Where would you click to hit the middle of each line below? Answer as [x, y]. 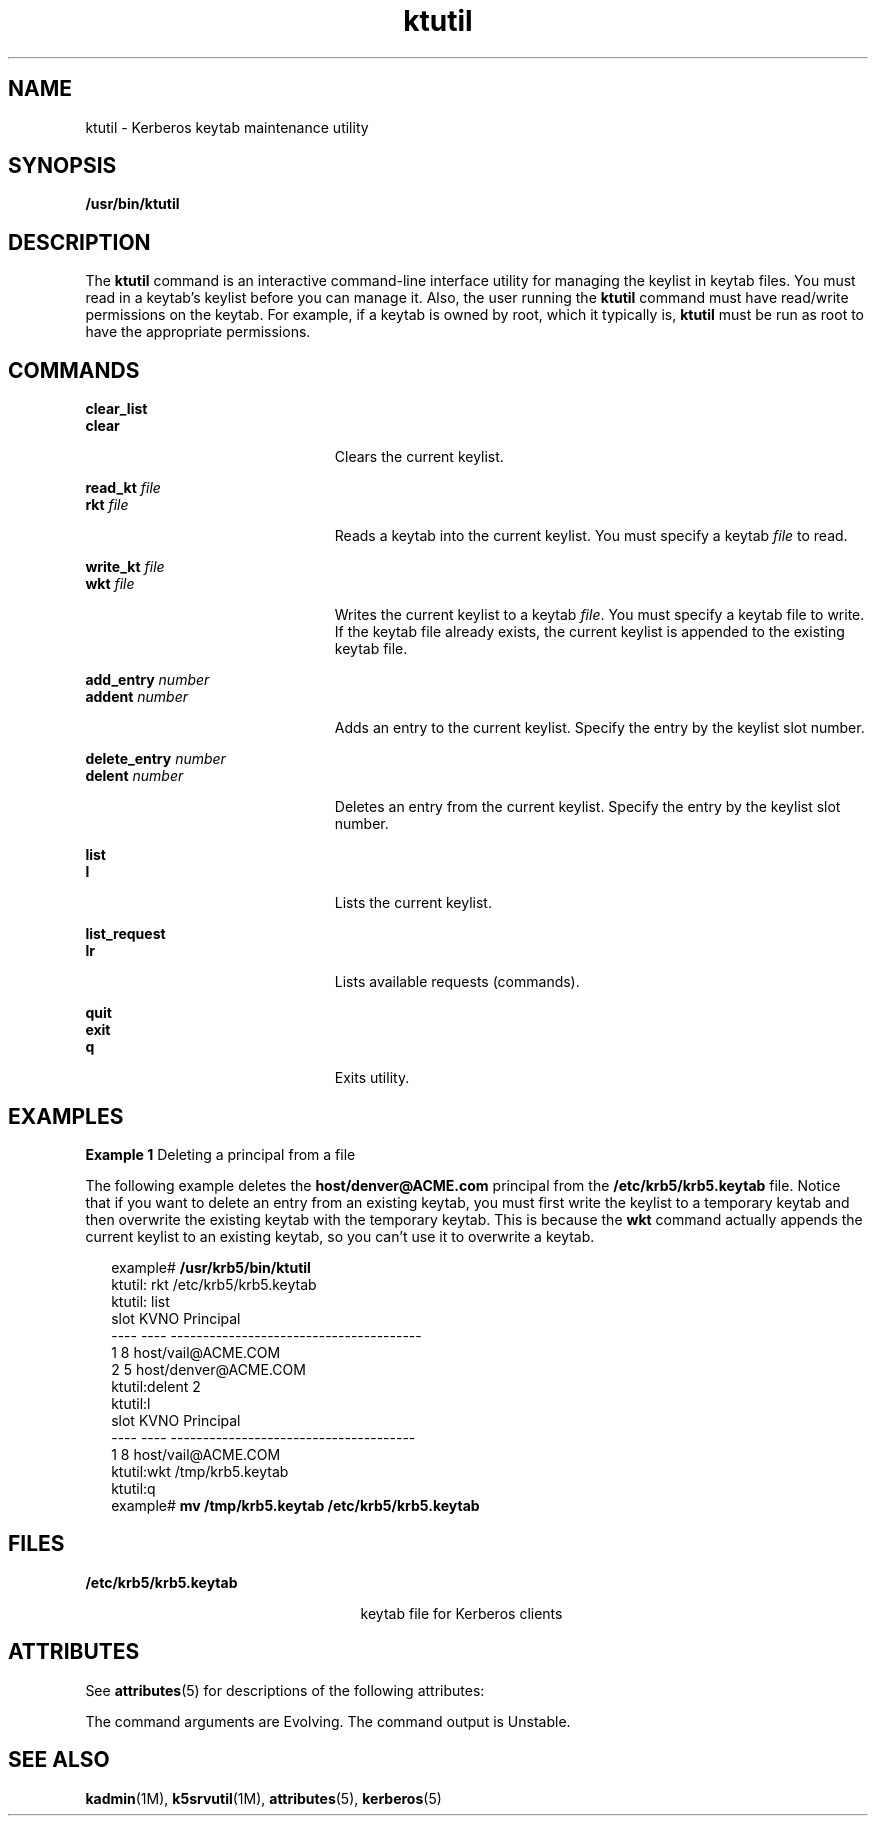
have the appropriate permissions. [198, 332]
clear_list [116, 409]
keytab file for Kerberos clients [461, 1613]
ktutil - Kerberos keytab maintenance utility [227, 127]
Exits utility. [372, 1078]
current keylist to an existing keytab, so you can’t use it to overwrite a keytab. [340, 1236]
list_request [125, 934]
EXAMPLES [66, 1116]
